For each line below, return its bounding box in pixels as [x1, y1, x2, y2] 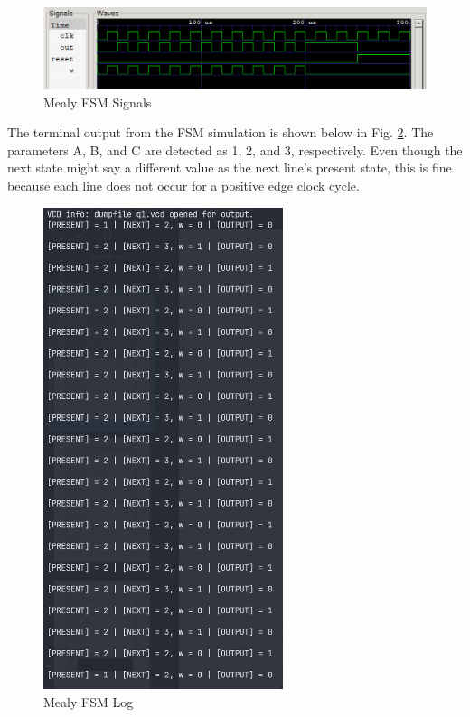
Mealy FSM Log [43, 692, 134, 711]
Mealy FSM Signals [43, 92, 152, 111]
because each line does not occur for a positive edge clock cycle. [7, 176, 360, 195]
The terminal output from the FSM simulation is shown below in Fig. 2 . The [7, 123, 434, 142]
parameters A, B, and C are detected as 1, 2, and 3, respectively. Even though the [7, 140, 463, 159]
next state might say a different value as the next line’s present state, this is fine [7, 158, 452, 177]
